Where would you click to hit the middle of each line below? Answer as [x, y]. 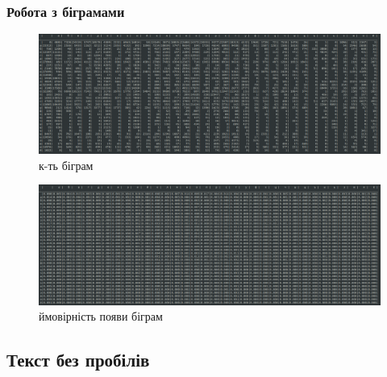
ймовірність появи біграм [101, 316]
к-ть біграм [66, 165]
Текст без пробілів [78, 360]
